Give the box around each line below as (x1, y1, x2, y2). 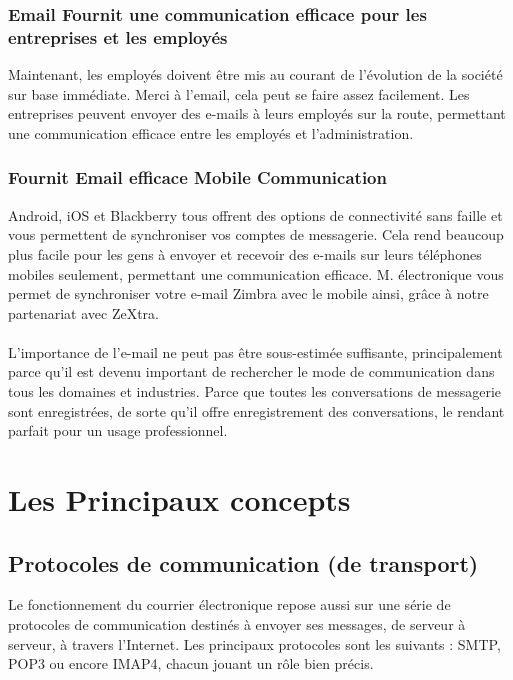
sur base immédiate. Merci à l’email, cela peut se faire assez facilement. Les (8, 83, 470, 104)
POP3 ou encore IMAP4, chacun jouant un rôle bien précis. (8, 653, 374, 674)
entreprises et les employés (8, 24, 228, 49)
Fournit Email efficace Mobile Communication (8, 165, 387, 190)
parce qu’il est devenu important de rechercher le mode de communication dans (8, 361, 495, 382)
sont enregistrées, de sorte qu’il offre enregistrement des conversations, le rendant (8, 400, 505, 421)
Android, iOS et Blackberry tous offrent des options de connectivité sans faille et (8, 204, 503, 225)
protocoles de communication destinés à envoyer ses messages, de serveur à (8, 614, 466, 635)
